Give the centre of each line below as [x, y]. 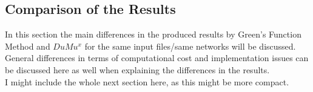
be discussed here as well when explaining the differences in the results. [137, 69]
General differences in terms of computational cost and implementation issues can [157, 58]
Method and [28, 46]
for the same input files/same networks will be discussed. [190, 46]
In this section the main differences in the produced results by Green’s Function [153, 34]
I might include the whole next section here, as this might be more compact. [147, 81]
